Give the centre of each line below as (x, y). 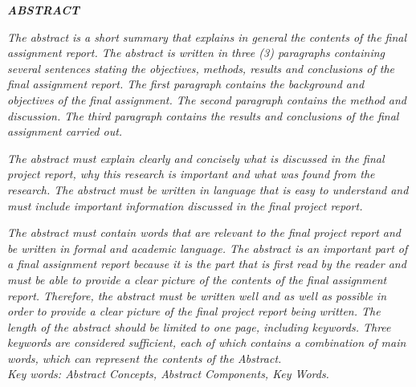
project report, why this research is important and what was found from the (191, 174)
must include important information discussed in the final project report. (185, 205)
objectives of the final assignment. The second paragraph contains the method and (207, 99)
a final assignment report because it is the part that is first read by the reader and (207, 264)
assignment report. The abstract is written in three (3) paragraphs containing (196, 53)
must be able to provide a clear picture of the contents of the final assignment (197, 279)
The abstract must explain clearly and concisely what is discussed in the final (196, 158)
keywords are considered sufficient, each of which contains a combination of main (207, 342)
